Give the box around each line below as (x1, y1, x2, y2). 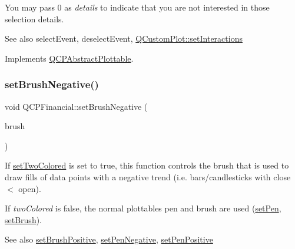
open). (18, 182, 41, 194)
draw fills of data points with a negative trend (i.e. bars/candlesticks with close (5, 170, 291, 183)
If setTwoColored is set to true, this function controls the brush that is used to (5, 159, 289, 171)
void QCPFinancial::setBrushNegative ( (5, 100, 148, 112)
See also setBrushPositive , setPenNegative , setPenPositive (5, 233, 213, 245)
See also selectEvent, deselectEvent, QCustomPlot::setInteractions (5, 32, 243, 45)
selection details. (5, 12, 64, 25)
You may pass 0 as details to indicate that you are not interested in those (5, 1, 270, 13)
